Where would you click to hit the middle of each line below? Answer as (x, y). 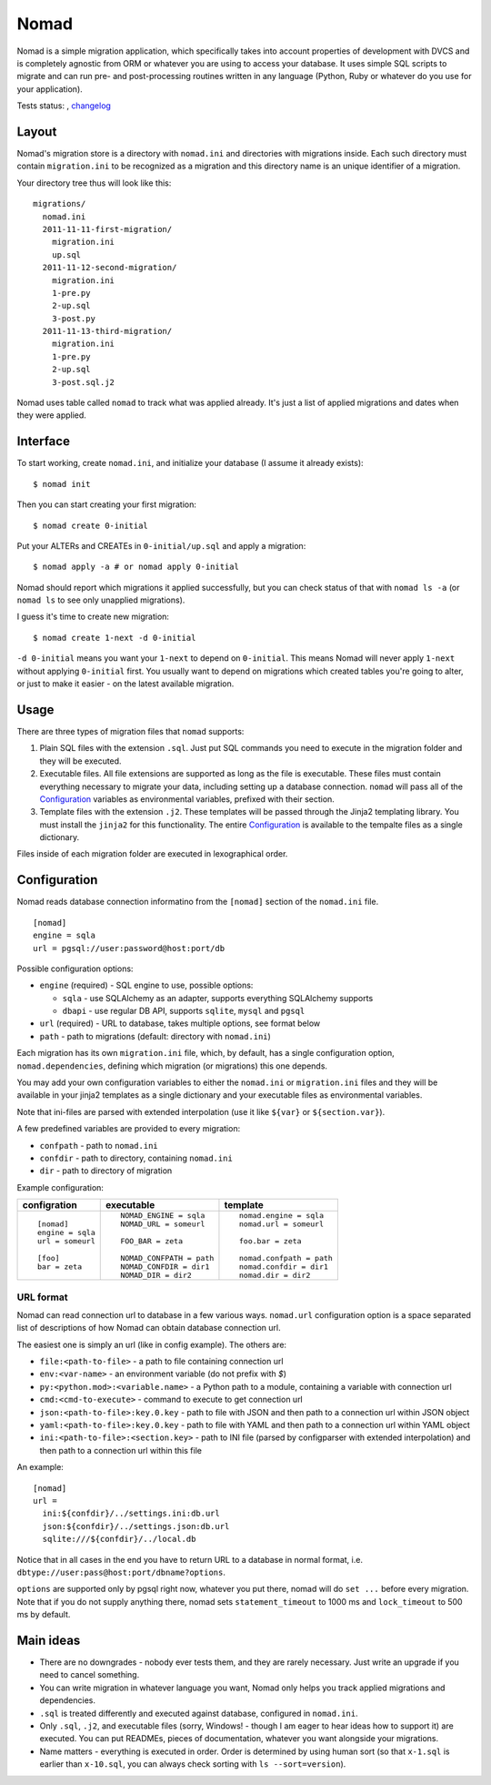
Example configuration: (60, 1187)
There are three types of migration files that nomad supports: (130, 731)
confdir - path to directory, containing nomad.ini (136, 1158)
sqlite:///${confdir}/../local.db (119, 1539)
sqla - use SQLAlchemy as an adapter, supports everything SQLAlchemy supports (218, 998)
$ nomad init (62, 484)
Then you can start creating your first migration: (107, 504)
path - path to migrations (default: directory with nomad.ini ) (155, 1036)
